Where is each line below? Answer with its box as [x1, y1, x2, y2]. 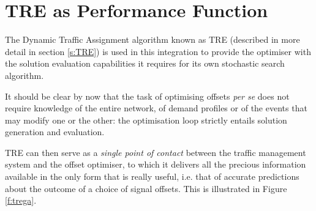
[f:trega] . [5, 194, 37, 207]
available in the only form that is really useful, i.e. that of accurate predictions [5, 170, 299, 183]
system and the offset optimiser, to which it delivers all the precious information [5, 158, 306, 171]
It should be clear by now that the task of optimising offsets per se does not [5, 89, 290, 102]
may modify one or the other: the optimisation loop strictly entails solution [5, 113, 287, 126]
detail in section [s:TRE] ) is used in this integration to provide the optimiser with [5, 45, 311, 57]
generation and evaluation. [5, 125, 105, 138]
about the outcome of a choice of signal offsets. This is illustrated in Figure [5, 182, 287, 194]
